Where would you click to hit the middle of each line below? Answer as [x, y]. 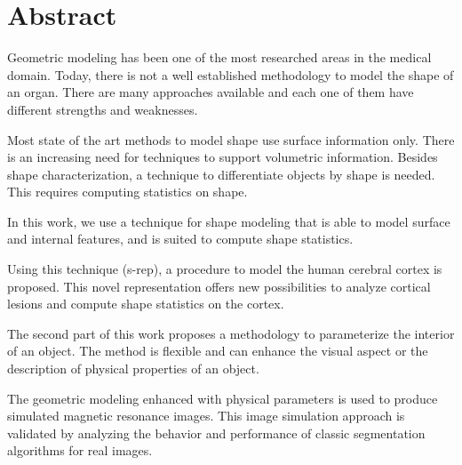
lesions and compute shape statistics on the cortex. [146, 304]
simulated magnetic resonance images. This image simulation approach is [206, 416]
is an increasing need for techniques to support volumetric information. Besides [223, 157]
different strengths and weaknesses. [103, 109]
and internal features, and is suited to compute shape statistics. [180, 239]
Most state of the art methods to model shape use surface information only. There [231, 139]
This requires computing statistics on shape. [127, 192]
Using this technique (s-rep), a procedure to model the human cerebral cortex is [225, 269]
